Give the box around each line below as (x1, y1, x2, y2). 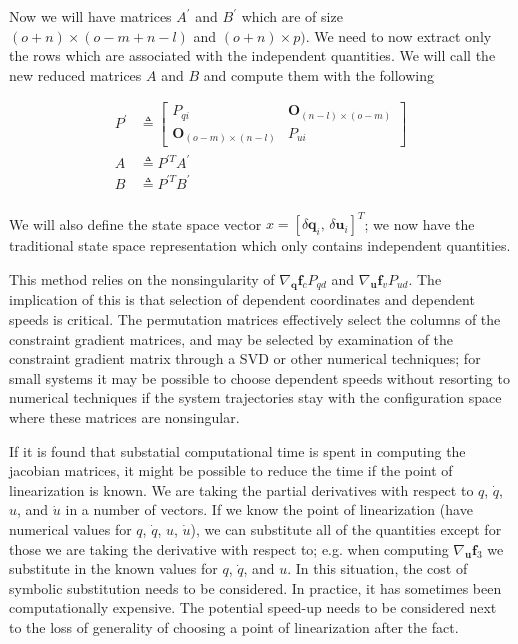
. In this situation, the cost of (287, 558, 468, 579)
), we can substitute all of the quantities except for (190, 519, 502, 540)
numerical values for (9, 519, 132, 540)
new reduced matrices (9, 64, 142, 85)
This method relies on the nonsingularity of (9, 268, 275, 289)
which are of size (241, 6, 343, 26)
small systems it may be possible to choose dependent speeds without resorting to (9, 367, 510, 388)
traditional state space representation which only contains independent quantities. (9, 235, 511, 256)
